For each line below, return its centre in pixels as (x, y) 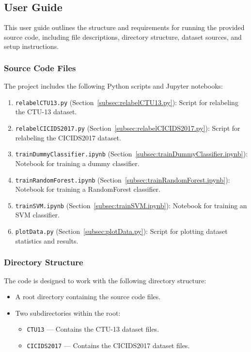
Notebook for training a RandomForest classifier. (88, 189)
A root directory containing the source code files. (88, 297)
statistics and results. (47, 240)
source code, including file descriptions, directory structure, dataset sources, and (123, 37)
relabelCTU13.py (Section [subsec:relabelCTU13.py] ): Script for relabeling (127, 102)
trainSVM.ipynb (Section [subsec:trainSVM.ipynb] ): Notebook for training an (131, 205)
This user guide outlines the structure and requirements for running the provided (124, 27)
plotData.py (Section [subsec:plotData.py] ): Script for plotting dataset (121, 231)
